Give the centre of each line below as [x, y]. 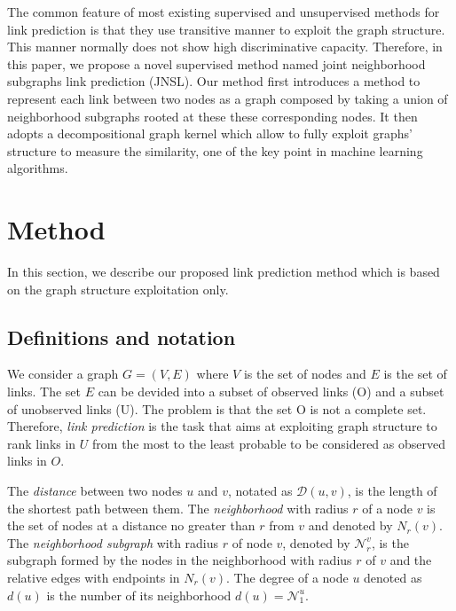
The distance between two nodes [95, 491]
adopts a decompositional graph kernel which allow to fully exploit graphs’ [210, 133]
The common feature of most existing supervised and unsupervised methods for [224, 12]
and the [411, 560]
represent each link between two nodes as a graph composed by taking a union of [228, 98]
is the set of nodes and [305, 374]
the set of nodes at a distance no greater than [131, 525]
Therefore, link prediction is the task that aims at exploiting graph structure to [222, 426]
